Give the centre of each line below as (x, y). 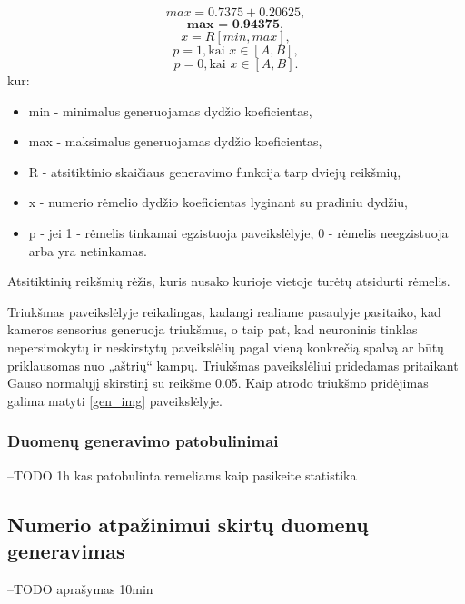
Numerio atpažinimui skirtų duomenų (188, 524)
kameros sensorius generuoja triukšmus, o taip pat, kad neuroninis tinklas (213, 329)
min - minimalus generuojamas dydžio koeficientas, (170, 110)
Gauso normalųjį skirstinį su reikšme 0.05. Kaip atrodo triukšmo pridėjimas (218, 383)
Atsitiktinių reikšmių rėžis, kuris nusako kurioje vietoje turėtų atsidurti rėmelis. (229, 281)
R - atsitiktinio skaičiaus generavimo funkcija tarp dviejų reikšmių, (215, 171)
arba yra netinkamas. (88, 250)
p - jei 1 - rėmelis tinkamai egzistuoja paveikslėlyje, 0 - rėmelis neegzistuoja (238, 232)
